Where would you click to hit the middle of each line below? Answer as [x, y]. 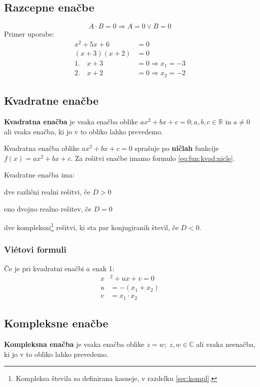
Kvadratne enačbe [51, 101]
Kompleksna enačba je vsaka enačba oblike [74, 344]
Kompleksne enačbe [56, 323]
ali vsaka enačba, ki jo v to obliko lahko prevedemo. [83, 131]
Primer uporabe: [29, 34]
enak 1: [103, 268]
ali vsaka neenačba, [226, 344]
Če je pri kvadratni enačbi [44, 268]
